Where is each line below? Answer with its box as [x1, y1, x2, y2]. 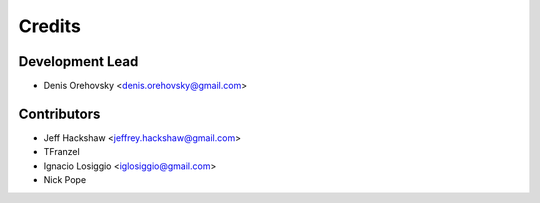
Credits [18, 15, 82, 37]
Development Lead [18, 53, 139, 70]
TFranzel [43, 146, 80, 158]
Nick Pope [43, 174, 87, 186]
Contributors [18, 105, 101, 122]
